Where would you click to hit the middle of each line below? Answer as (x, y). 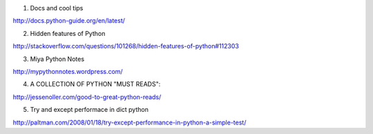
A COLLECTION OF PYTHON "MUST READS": (95, 84)
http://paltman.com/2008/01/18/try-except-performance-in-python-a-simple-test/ (130, 122)
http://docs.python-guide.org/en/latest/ (69, 21)
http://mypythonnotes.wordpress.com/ (68, 71)
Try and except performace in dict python (89, 110)
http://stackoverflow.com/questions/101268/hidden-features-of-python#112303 (126, 46)
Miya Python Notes (57, 59)
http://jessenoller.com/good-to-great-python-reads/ (87, 97)
